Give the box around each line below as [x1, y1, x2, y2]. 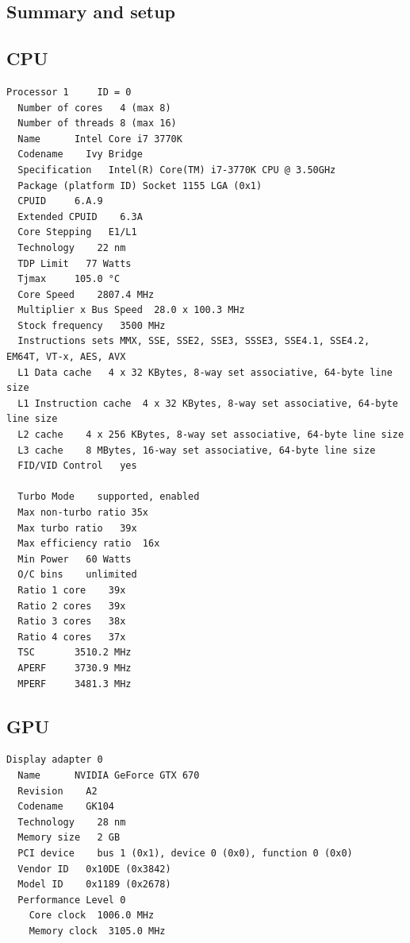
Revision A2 [17, 785, 98, 797]
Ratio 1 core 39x [17, 584, 126, 596]
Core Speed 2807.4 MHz [17, 288, 155, 300]
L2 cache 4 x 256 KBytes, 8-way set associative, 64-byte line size [17, 429, 404, 441]
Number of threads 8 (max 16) [17, 118, 177, 129]
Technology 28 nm [17, 816, 126, 828]
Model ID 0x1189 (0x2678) [17, 879, 171, 891]
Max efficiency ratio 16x [17, 538, 160, 550]
